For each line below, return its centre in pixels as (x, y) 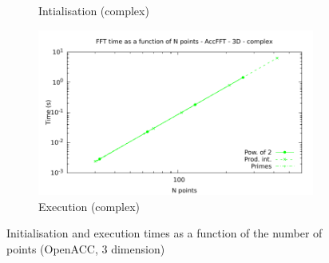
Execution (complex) (89, 206)
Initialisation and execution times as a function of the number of (164, 233)
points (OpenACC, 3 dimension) (86, 248)
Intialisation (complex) (94, 10)
